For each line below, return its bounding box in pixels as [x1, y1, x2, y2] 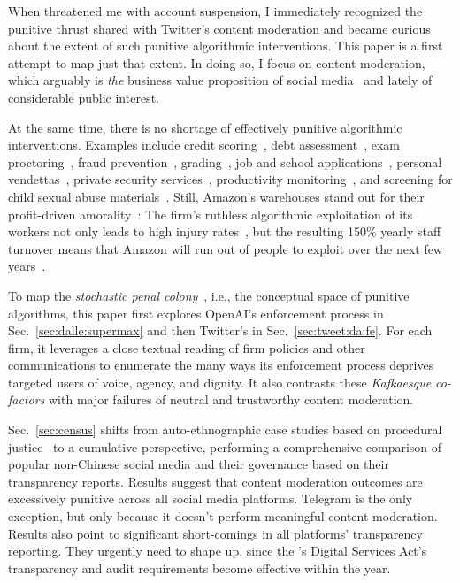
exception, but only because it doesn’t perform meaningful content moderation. [8, 507, 438, 525]
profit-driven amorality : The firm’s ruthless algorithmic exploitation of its [8, 204, 413, 223]
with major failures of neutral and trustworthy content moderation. [48, 390, 414, 409]
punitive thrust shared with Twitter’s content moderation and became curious [8, 19, 431, 37]
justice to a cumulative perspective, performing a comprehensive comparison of [8, 437, 442, 456]
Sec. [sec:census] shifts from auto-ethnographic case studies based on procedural [8, 420, 442, 439]
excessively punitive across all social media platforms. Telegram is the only [8, 489, 413, 508]
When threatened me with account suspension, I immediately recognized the [8, 2, 423, 19]
